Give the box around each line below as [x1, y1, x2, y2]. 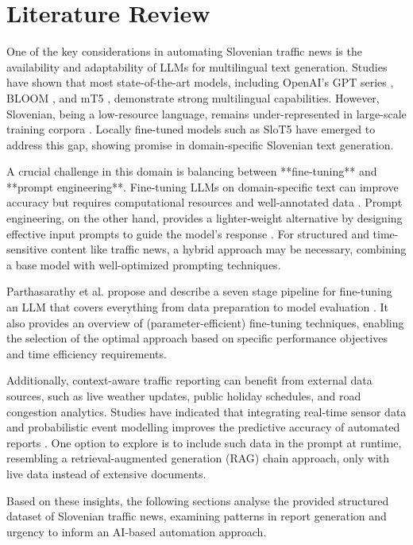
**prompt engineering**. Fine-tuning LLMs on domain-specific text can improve [6, 178, 399, 195]
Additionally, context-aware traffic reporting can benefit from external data [6, 372, 372, 388]
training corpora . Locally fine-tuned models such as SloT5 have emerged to [6, 121, 376, 137]
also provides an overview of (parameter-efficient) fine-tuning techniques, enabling [6, 314, 404, 330]
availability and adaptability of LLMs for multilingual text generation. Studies [6, 58, 388, 75]
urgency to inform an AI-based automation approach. [6, 523, 267, 539]
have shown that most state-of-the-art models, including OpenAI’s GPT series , [6, 74, 394, 91]
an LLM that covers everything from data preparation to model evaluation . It [6, 299, 388, 315]
